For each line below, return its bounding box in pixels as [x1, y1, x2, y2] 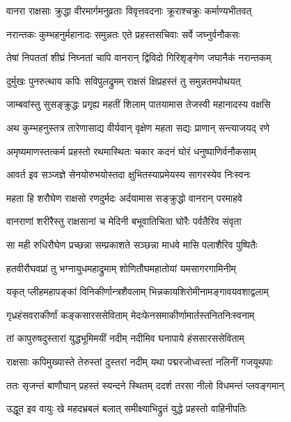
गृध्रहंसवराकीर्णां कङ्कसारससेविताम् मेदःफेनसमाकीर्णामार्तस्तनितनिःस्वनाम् [6, 307, 255, 322]
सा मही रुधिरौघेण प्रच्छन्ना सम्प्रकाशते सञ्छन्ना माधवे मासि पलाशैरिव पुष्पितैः [6, 237, 258, 251]
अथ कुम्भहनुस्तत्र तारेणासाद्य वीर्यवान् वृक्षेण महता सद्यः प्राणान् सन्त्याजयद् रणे [6, 120, 270, 134]
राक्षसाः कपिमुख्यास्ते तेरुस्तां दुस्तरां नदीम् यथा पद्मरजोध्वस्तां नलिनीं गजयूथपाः [6, 354, 273, 368]
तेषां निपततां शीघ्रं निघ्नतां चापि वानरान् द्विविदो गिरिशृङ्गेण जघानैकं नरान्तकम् [6, 50, 272, 65]
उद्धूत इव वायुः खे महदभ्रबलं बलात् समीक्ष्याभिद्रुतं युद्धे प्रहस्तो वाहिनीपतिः [6, 401, 247, 416]
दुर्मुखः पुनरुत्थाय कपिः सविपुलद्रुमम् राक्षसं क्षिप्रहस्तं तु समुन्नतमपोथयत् [6, 73, 241, 88]
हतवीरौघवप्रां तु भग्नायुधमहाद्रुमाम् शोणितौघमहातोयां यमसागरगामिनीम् [6, 260, 236, 275]
